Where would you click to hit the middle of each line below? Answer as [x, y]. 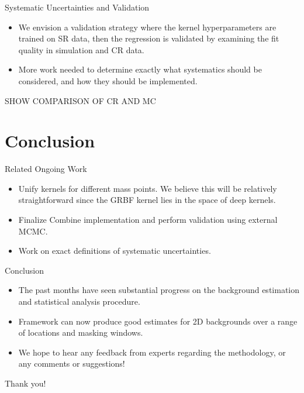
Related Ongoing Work [46, 169]
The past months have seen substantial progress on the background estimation [159, 290]
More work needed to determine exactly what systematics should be [140, 69]
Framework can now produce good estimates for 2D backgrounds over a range [158, 321]
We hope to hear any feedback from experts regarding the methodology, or [152, 352]
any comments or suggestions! [72, 363]
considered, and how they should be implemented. [108, 80]
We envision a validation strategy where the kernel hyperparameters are [147, 27]
